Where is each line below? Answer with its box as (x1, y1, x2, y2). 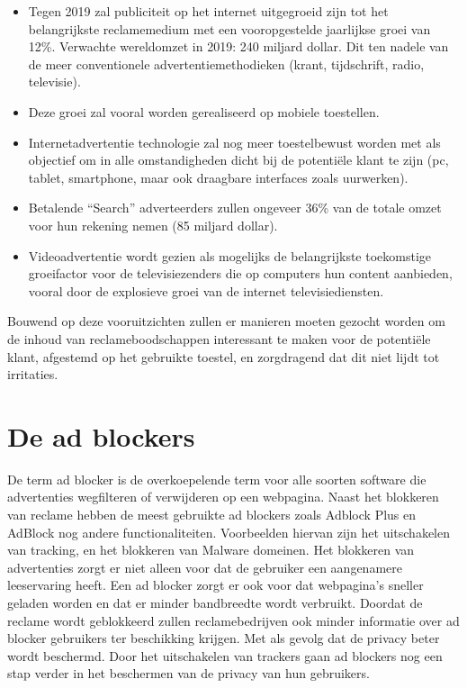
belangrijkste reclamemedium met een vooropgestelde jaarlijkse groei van (28, 19, 431, 38)
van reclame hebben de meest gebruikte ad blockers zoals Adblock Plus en (7, 505, 417, 523)
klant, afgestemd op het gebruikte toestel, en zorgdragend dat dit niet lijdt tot (7, 347, 440, 366)
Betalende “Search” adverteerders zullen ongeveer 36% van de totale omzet (28, 198, 442, 217)
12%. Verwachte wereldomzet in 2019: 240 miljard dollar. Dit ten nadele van (28, 37, 449, 56)
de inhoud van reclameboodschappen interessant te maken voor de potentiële (7, 329, 431, 348)
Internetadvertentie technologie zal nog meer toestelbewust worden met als (28, 132, 441, 151)
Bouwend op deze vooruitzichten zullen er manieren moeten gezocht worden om (7, 312, 445, 330)
